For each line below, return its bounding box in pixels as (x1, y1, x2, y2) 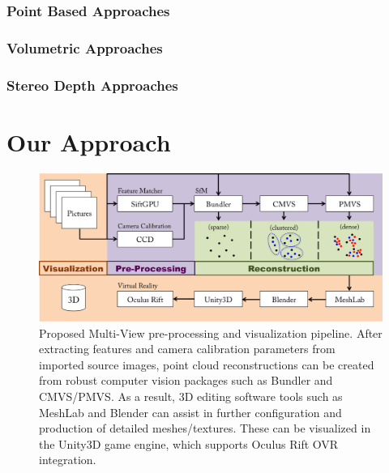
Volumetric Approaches (6, 37, 163, 58)
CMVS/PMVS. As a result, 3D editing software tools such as (39, 388, 343, 405)
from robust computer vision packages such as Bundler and (39, 372, 333, 389)
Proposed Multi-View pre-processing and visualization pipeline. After (39, 324, 383, 341)
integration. (39, 451, 96, 468)
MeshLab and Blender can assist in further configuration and (39, 403, 342, 420)
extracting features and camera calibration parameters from (39, 340, 336, 357)
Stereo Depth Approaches (6, 75, 178, 95)
